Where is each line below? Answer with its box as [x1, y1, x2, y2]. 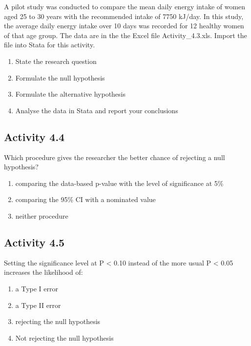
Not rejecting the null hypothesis [15, 332, 114, 343]
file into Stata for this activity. [4, 40, 95, 50]
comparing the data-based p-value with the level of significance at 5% [15, 178, 224, 188]
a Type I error [15, 283, 59, 293]
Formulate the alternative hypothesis [15, 89, 126, 99]
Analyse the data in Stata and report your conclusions [15, 105, 178, 115]
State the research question [15, 56, 97, 66]
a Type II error [15, 300, 61, 310]
